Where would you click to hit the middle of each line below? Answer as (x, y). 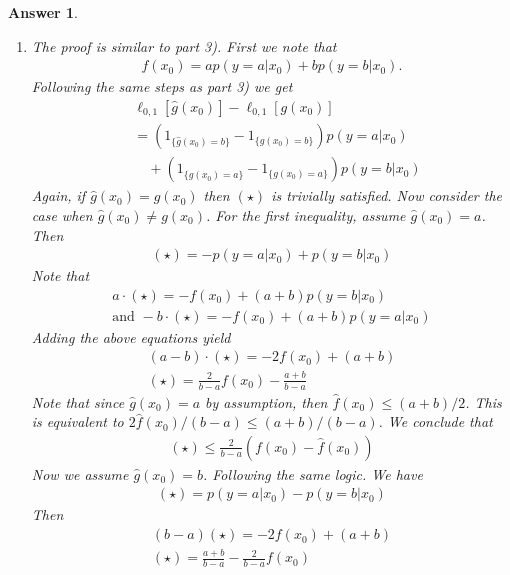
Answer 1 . (43, 12)
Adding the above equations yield (131, 336)
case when (62, 214)
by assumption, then (266, 401)
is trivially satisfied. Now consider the (387, 195)
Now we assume (80, 473)
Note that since (78, 401)
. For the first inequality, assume (306, 214)
